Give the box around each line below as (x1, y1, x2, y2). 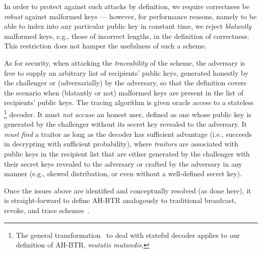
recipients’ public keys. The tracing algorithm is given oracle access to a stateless (4, 97, 254, 108)
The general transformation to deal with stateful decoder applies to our (16, 229, 240, 240)
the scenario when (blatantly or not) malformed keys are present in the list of (4, 87, 243, 97)
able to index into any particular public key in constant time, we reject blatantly (4, 21, 251, 31)
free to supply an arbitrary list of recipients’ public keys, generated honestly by (4, 67, 248, 78)
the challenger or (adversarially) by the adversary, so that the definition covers (4, 77, 246, 88)
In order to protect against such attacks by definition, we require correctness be (4, 1, 250, 11)
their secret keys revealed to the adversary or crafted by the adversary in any (4, 158, 242, 169)
